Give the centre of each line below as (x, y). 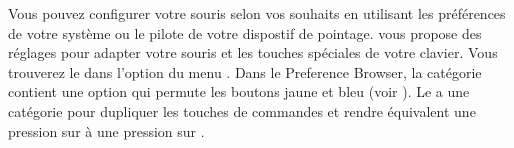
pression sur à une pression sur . (106, 130)
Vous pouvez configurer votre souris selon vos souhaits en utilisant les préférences (257, 13)
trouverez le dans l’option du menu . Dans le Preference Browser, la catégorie (245, 71)
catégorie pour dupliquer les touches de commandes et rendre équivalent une (242, 110)
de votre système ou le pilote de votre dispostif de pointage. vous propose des (245, 32)
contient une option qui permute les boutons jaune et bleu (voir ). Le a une (239, 91)
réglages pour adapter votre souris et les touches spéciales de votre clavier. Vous (253, 52)
